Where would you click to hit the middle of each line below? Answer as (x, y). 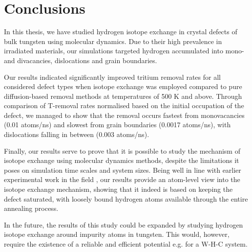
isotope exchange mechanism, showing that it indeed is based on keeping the (118, 189)
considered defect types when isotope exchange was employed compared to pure (123, 86)
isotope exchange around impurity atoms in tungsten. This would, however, (117, 234)
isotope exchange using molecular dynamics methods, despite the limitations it (122, 160)
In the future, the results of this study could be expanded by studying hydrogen (124, 224)
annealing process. (31, 208)
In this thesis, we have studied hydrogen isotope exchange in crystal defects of (121, 32)
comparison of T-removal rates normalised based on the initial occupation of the (124, 105)
